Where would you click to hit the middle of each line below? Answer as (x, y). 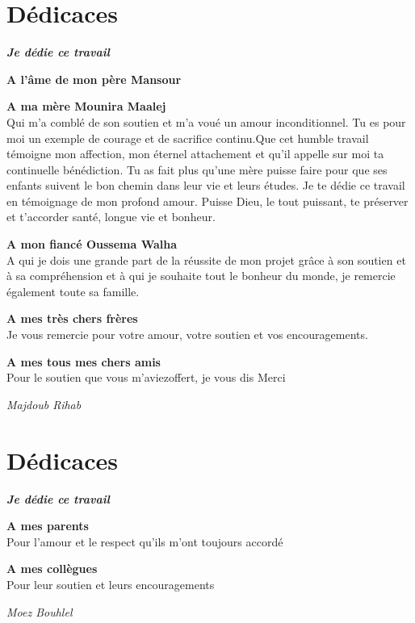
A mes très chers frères (72, 318)
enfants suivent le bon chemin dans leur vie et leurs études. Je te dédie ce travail (206, 185)
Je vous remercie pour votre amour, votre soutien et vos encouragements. (187, 334)
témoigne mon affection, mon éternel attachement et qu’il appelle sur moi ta (195, 154)
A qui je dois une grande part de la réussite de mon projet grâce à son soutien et (206, 259)
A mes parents (48, 526)
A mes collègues (52, 569)
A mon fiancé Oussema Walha (92, 244)
